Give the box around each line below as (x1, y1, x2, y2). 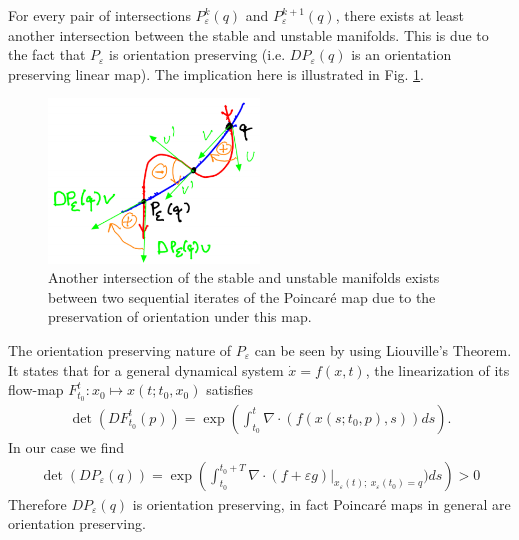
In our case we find (8, 437, 124, 457)
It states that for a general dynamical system (8, 359, 284, 380)
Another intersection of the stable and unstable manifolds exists (48, 267, 440, 288)
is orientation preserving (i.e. (109, 44, 286, 65)
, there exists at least (335, 5, 464, 25)
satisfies (206, 379, 254, 400)
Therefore (8, 493, 67, 514)
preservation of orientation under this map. (48, 306, 312, 327)
